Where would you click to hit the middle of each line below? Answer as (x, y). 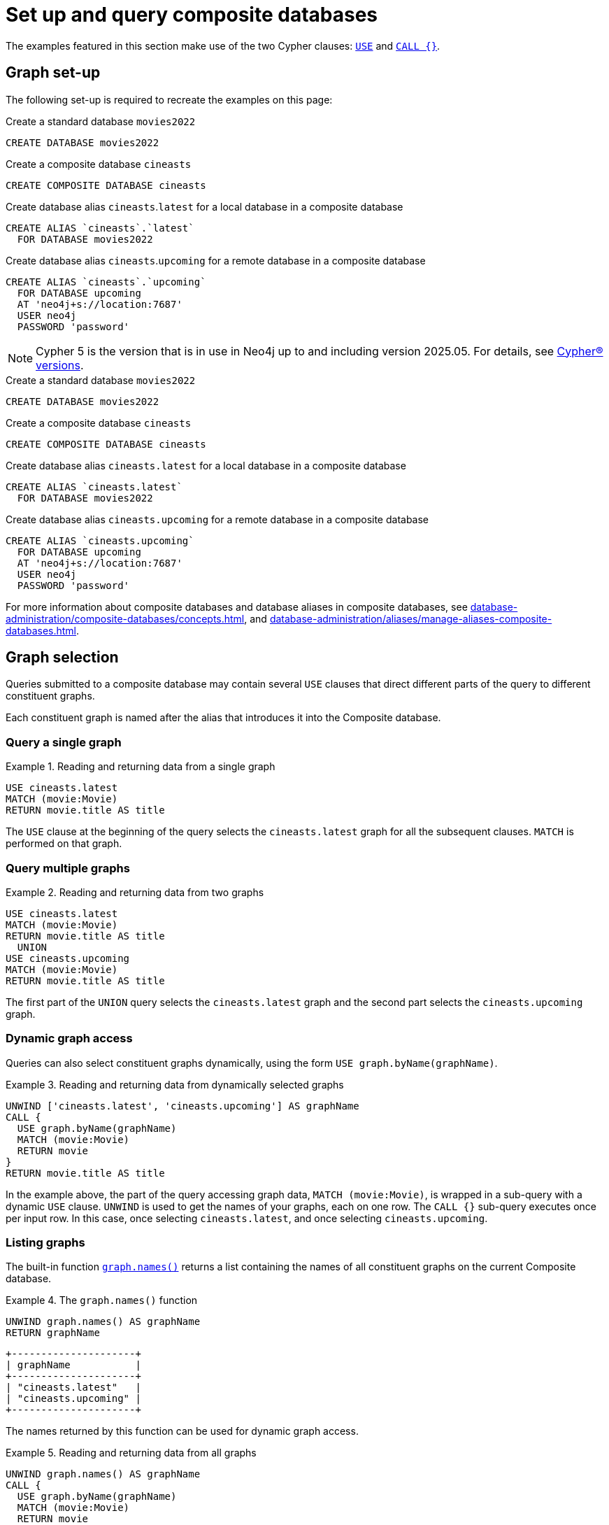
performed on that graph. (64, 844)
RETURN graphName (53, 1333)
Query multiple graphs (68, 868)
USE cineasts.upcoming (68, 958)
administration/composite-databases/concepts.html (125, 618)
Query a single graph (64, 742)
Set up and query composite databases (192, 15)
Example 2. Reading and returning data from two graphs (135, 892)
